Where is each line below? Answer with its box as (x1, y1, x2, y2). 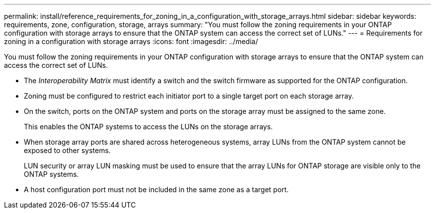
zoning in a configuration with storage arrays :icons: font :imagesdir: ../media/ (4, 37, 258, 46)
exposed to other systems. (24, 146, 111, 155)
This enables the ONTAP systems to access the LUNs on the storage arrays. (24, 122, 273, 131)
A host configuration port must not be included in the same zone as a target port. (24, 185, 289, 194)
